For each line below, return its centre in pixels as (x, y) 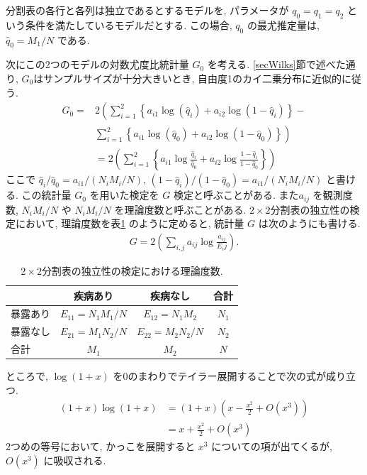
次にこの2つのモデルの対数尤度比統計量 (97, 64)
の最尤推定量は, (283, 24)
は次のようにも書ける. (309, 223)
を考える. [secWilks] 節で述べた (276, 64)
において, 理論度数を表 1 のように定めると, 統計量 (130, 223)
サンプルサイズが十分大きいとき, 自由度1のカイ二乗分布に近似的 (192, 78)
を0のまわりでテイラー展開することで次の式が (220, 376)
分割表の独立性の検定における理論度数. (132, 270)
